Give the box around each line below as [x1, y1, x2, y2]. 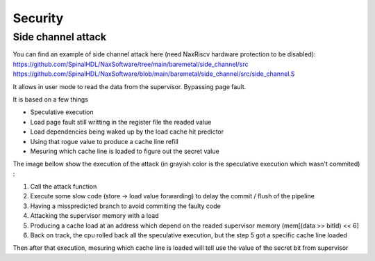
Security [12, 10, 64, 26]
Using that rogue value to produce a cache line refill [30, 137, 178, 145]
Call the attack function [30, 182, 97, 191]
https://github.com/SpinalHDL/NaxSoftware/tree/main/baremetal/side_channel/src [12, 60, 249, 68]
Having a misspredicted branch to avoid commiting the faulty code [30, 202, 222, 210]
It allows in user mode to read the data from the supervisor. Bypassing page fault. [12, 82, 247, 90]
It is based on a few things [12, 95, 88, 104]
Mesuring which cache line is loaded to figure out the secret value [30, 147, 219, 155]
